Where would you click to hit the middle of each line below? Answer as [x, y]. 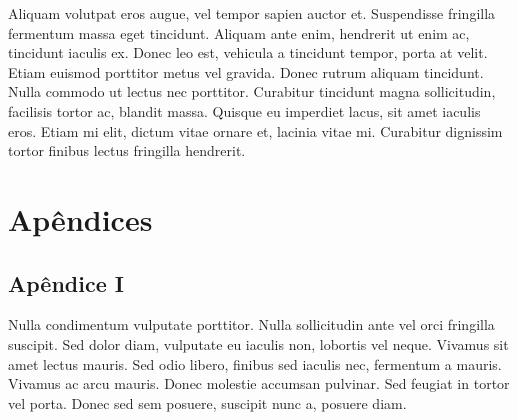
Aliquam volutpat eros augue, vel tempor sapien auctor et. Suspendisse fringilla [252, 13]
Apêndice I [66, 282]
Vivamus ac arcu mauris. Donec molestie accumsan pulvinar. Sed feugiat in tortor [259, 383]
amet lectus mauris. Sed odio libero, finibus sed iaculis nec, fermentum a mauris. [255, 363]
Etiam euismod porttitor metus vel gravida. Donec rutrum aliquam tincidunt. [246, 71]
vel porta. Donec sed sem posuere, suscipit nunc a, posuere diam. [207, 402]
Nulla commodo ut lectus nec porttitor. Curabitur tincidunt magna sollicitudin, [252, 91]
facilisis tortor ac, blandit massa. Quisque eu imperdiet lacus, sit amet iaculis [244, 110]
